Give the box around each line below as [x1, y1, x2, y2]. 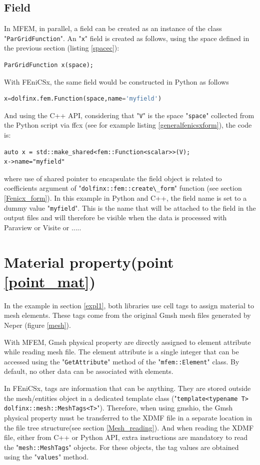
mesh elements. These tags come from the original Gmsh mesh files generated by [4, 310, 251, 320]
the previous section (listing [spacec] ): [4, 43, 119, 53]
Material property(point [4, 251, 174, 272]
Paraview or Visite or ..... [4, 222, 81, 232]
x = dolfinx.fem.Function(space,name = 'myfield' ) [4, 95, 162, 103]
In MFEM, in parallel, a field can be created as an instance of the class [4, 23, 222, 34]
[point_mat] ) [4, 271, 96, 291]
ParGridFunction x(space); [4, 62, 93, 69]
